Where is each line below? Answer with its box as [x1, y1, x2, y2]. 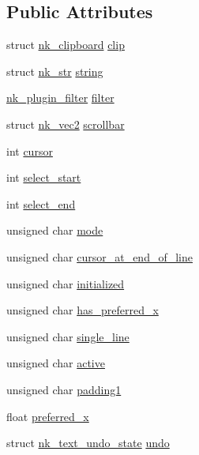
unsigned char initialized [6, 275, 125, 291]
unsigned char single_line [6, 328, 130, 344]
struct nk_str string [6, 62, 103, 79]
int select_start [6, 169, 81, 186]
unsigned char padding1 [6, 381, 122, 397]
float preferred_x [6, 408, 89, 424]
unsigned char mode [6, 222, 103, 239]
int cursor [6, 142, 53, 159]
